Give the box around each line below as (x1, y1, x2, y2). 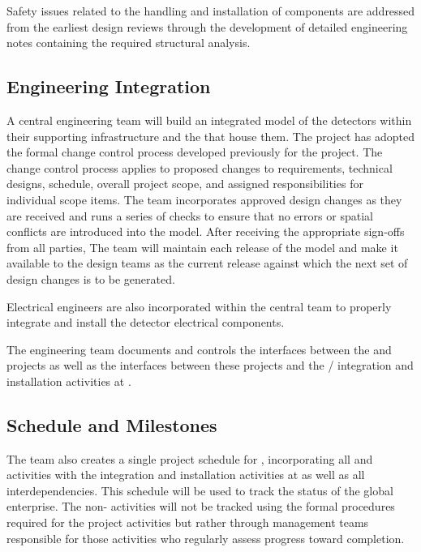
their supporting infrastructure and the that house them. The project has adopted (6, 127, 415, 144)
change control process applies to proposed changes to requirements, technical (6, 159, 393, 176)
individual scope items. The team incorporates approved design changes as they (6, 190, 402, 208)
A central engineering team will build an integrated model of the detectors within (6, 111, 412, 128)
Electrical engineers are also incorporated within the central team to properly (6, 297, 392, 315)
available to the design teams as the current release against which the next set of (6, 255, 408, 272)
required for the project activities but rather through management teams (6, 514, 369, 531)
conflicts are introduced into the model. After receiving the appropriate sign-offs (6, 223, 405, 240)
